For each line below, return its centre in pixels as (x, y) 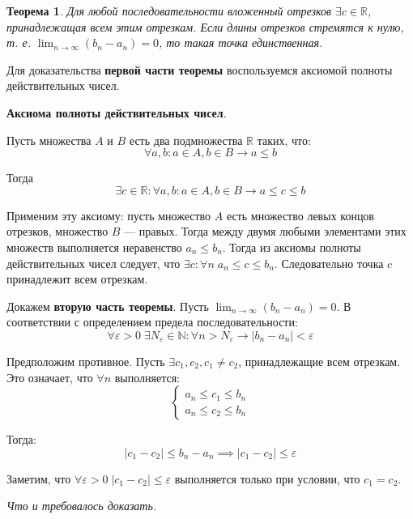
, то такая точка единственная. (241, 43)
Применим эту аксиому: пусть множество (109, 215)
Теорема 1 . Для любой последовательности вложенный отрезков (169, 11)
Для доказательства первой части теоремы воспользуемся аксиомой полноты (200, 69)
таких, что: (284, 140)
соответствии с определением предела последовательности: (152, 322)
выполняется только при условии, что (267, 478)
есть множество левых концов (300, 215)
